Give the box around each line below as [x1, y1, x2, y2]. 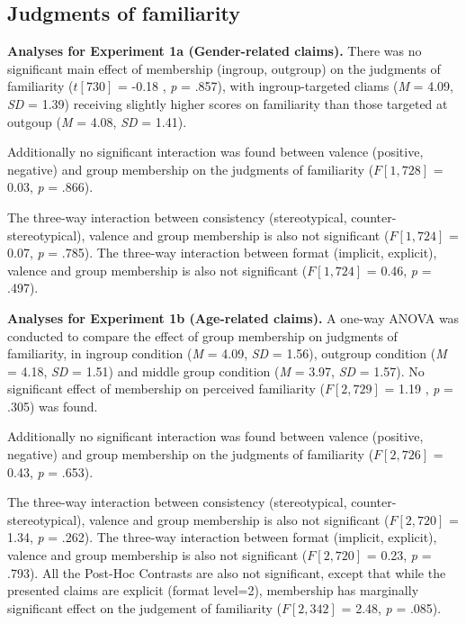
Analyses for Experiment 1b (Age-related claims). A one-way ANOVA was [7, 308, 460, 327]
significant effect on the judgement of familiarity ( [7, 598, 282, 617]
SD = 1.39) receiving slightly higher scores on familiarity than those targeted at [7, 94, 448, 113]
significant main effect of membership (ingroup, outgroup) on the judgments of [7, 59, 441, 77]
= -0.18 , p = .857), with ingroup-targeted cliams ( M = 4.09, [117, 77, 453, 95]
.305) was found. [7, 396, 98, 415]
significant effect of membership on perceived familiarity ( [7, 379, 325, 398]
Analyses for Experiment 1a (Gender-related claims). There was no [7, 41, 422, 60]
